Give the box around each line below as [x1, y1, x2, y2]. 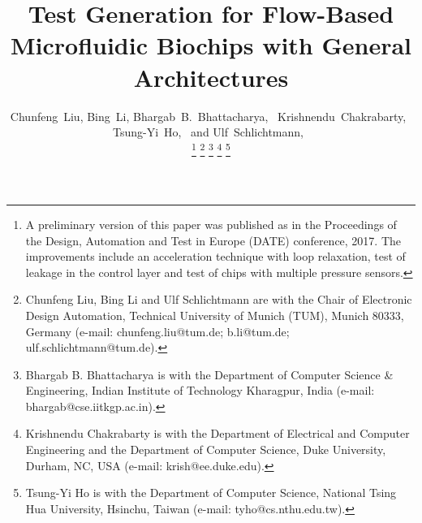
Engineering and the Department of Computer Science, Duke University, [25, 441, 386, 458]
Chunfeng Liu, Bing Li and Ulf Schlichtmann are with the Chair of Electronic [25, 291, 412, 308]
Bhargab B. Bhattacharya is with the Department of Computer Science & [25, 365, 394, 383]
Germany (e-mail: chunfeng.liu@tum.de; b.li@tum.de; [25, 322, 290, 339]
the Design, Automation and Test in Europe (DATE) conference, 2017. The [25, 231, 402, 249]
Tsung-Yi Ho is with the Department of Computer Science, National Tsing [25, 484, 397, 501]
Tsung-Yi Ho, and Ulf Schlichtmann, [112, 123, 304, 140]
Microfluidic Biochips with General [10, 28, 412, 62]
